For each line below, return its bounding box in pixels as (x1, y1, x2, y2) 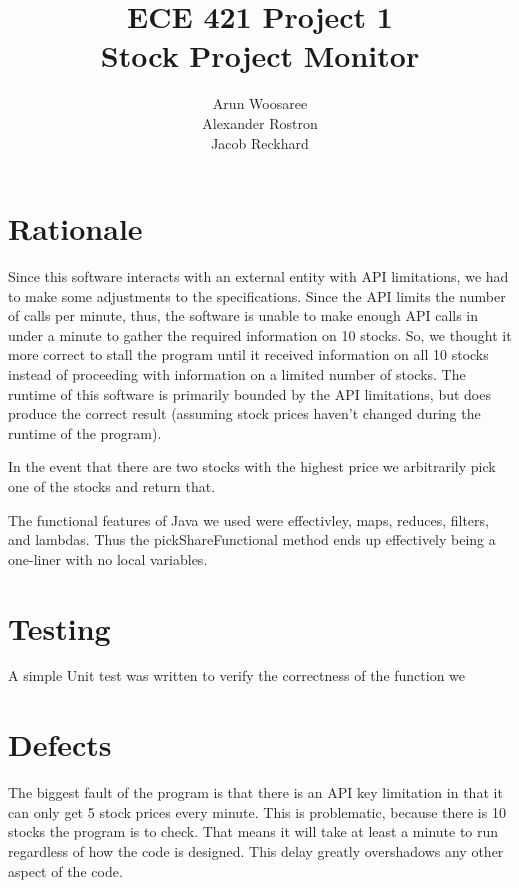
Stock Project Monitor (100, 35, 420, 76)
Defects (8, 724, 112, 765)
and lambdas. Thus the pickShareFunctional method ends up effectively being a (8, 529, 496, 550)
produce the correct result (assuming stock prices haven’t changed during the (8, 403, 481, 424)
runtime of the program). (8, 422, 162, 443)
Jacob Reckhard (211, 132, 309, 153)
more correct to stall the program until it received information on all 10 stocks (8, 344, 489, 365)
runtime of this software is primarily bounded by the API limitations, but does (8, 383, 491, 404)
